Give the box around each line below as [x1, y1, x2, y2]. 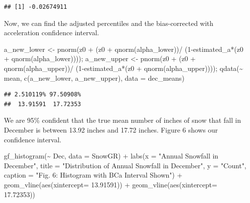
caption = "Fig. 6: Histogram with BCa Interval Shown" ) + [4, 170, 182, 180]
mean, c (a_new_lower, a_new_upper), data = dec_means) [4, 72, 184, 83]
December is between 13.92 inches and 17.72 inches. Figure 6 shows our [4, 124, 218, 135]
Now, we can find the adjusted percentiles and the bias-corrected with [4, 18, 214, 28]
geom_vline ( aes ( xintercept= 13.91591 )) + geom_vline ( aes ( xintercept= [4, 179, 217, 189]
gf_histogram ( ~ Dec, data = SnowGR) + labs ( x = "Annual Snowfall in [4, 151, 219, 161]
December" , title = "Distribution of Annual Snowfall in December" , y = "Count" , [4, 160, 247, 170]
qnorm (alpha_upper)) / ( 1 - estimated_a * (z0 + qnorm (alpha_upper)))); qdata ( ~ [4, 63, 243, 73]
